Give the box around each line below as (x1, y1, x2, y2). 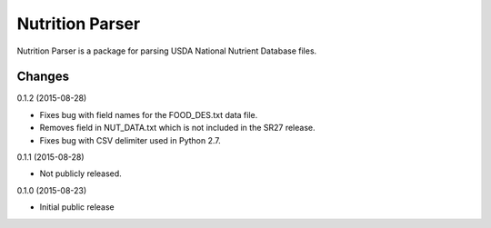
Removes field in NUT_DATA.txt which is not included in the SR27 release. (39, 123, 316, 134)
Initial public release (39, 202, 115, 213)
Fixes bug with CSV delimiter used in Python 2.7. (39, 134, 222, 145)
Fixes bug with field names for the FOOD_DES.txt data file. (39, 109, 258, 120)
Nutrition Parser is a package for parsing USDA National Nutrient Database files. (16, 45, 317, 56)
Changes (16, 69, 70, 84)
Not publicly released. (39, 168, 122, 179)
